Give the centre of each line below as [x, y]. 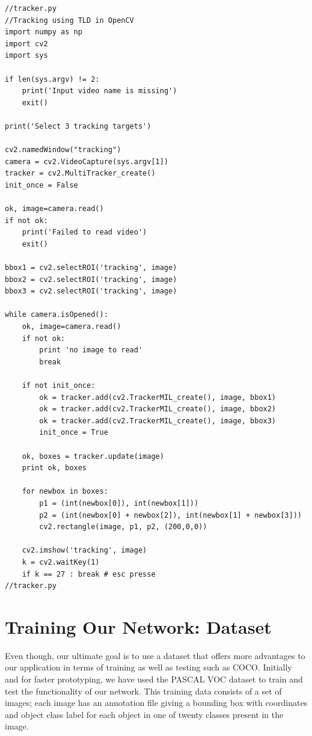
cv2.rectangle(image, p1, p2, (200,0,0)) [123, 527]
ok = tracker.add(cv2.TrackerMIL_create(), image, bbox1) [158, 397]
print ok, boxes [54, 468]
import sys [26, 56]
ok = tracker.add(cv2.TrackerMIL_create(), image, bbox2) [158, 409]
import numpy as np [44, 32]
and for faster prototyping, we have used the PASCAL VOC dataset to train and [154, 679]
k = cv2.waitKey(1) [61, 562]
